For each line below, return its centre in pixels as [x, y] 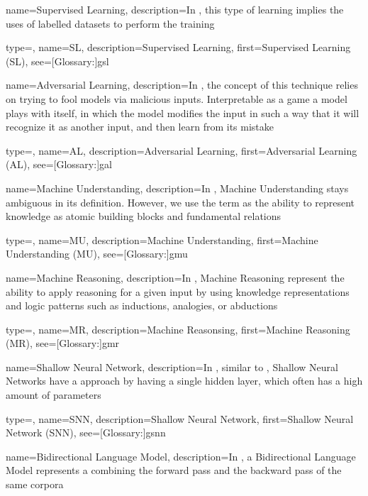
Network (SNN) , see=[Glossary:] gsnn [86, 432]
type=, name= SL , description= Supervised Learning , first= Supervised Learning [178, 47]
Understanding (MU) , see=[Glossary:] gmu [97, 254]
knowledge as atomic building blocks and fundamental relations [144, 216]
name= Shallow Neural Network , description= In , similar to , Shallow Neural [172, 367]
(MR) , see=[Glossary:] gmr [63, 343]
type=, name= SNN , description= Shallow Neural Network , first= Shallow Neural [180, 418]
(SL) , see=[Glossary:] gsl [57, 61]
